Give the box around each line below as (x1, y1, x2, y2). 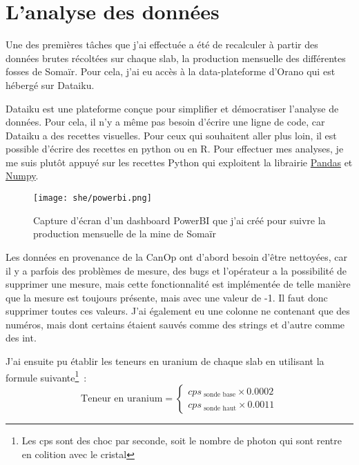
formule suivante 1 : (6, 368, 87, 384)
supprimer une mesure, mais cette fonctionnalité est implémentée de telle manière (6, 277, 351, 291)
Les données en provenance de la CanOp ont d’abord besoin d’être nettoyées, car (6, 249, 347, 264)
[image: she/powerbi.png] (33, 193, 152, 204)
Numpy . (6, 168, 39, 183)
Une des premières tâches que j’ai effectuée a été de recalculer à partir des (6, 37, 318, 52)
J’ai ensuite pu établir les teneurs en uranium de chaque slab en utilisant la (6, 354, 324, 368)
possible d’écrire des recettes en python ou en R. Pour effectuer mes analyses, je (6, 141, 344, 156)
